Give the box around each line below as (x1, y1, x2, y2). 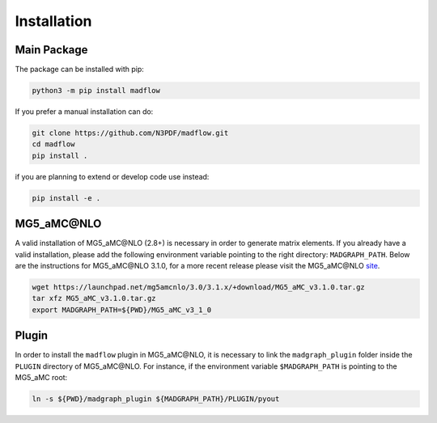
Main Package (15, 43, 88, 57)
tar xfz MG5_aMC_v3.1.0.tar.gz (32, 294, 157, 303)
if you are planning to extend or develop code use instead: (15, 171, 210, 181)
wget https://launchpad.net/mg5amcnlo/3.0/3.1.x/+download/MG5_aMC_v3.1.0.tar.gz (32, 283, 366, 292)
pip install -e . (32, 193, 101, 202)
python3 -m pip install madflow (32, 86, 161, 95)
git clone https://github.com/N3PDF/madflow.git (32, 129, 229, 137)
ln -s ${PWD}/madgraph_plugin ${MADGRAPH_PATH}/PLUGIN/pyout (32, 395, 280, 404)
